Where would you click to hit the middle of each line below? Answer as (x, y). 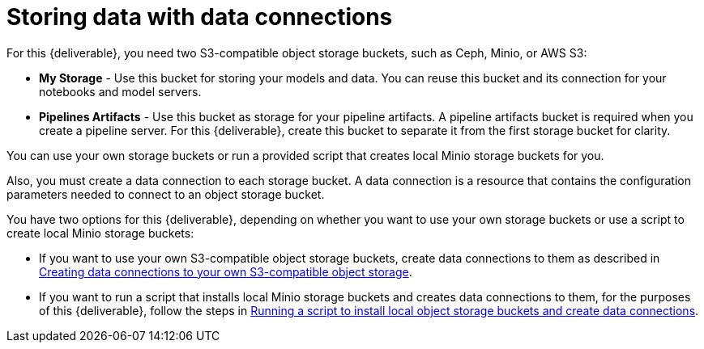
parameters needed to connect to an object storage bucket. (166, 194)
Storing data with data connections (200, 17)
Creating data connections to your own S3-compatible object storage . (226, 271)
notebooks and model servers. (120, 91)
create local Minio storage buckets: (100, 233)
